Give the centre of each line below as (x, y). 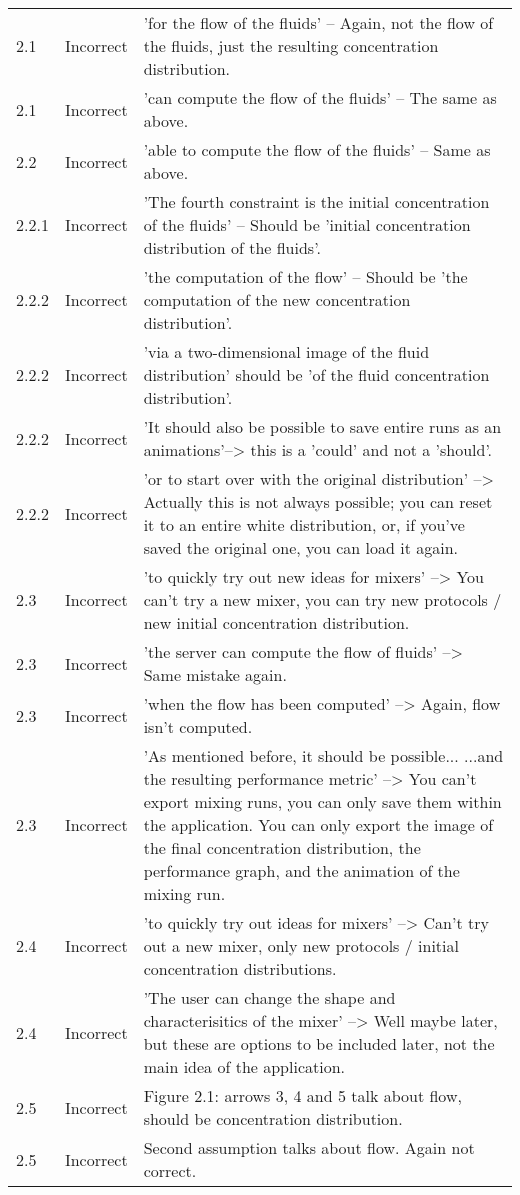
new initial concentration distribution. (276, 622)
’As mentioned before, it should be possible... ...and (323, 755)
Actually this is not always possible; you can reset (318, 501)
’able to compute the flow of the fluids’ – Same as (317, 149)
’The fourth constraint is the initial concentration (316, 201)
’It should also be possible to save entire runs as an (322, 426)
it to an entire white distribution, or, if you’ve (304, 524)
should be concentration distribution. (273, 1118)
